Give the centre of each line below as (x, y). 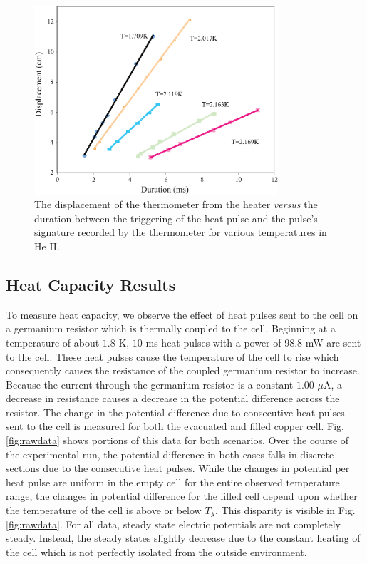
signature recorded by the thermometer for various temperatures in (181, 232)
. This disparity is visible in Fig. (285, 510)
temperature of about (53, 342)
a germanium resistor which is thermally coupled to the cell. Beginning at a (171, 328)
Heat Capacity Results (91, 284)
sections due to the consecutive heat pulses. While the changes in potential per (178, 468)
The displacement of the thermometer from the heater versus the (176, 204)
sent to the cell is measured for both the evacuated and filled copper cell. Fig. (175, 426)
